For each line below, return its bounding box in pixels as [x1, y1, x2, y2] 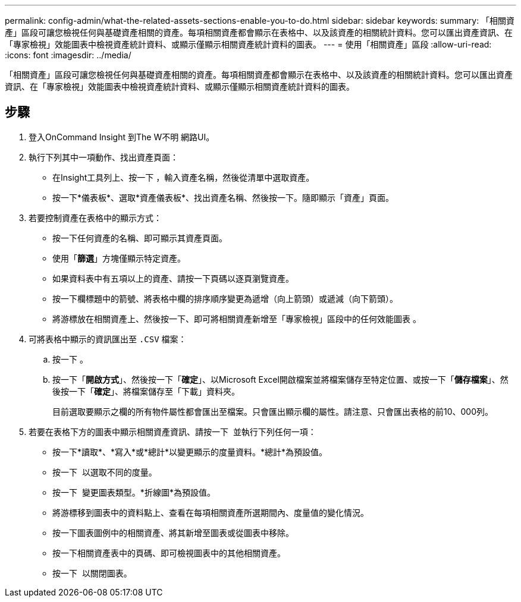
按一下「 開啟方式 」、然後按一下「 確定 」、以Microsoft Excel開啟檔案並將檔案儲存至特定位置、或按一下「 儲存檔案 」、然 [52, 374, 509, 384]
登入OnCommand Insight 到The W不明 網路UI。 [29, 131, 215, 142]
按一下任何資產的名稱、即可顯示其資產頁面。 [52, 232, 227, 243]
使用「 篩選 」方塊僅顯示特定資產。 [52, 253, 186, 263]
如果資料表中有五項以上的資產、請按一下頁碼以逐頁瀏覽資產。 [52, 273, 294, 283]
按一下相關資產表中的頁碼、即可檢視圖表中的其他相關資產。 [52, 547, 285, 558]
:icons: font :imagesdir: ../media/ [5, 50, 131, 60]
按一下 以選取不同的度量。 [52, 467, 157, 477]
